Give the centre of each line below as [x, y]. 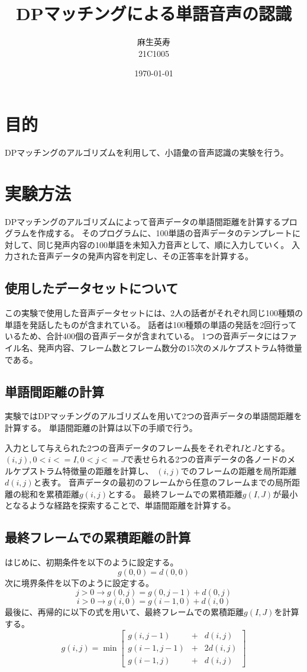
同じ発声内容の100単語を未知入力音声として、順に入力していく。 [163, 244]
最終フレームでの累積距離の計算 [98, 537]
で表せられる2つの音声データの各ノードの [206, 459]
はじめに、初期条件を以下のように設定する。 [92, 562]
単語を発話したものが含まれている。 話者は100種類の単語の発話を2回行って [151, 324]
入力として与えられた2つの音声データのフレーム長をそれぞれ [123, 447]
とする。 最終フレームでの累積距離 [175, 493]
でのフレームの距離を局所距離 [239, 470]
